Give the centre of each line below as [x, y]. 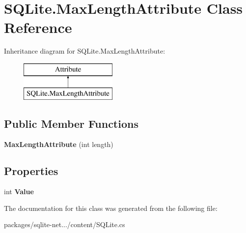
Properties [31, 171]
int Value [19, 191]
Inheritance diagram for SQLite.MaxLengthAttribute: [85, 51]
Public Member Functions [71, 124]
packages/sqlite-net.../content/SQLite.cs [65, 224]
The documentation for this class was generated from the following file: [111, 208]
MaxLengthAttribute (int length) [59, 144]
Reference [38, 27]
